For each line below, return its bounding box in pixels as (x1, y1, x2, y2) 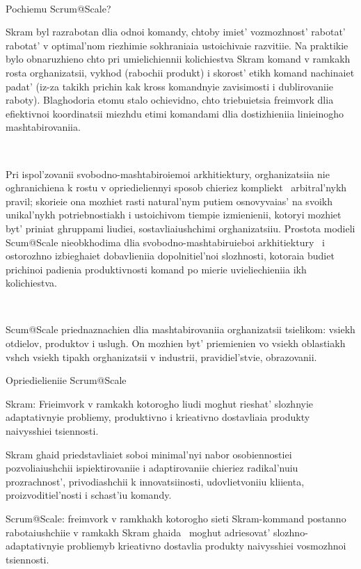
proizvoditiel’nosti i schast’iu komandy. (6, 488, 172, 502)
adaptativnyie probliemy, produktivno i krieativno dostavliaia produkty (6, 410, 310, 424)
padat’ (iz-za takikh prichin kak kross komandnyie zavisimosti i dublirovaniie (6, 79, 334, 93)
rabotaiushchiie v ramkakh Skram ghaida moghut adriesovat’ (6, 524, 271, 539)
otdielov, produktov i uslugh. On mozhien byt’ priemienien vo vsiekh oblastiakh (6, 336, 346, 351)
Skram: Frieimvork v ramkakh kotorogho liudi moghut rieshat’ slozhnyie (6, 396, 314, 410)
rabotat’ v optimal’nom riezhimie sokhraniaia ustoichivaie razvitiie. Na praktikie (6, 38, 348, 52)
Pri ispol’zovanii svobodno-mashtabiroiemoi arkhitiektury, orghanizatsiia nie (6, 166, 330, 181)
